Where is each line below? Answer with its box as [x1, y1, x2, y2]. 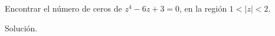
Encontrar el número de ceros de [5, 2, 122, 14]
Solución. [5, 21, 38, 34]
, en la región [179, 2, 227, 14]
